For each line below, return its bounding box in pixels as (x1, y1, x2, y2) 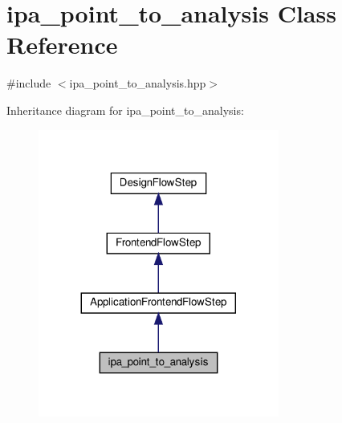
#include (6, 75, 51, 92)
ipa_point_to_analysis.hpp (69, 75, 206, 92)
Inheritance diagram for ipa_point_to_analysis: (6, 101, 244, 118)
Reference (6, 28, 118, 61)
